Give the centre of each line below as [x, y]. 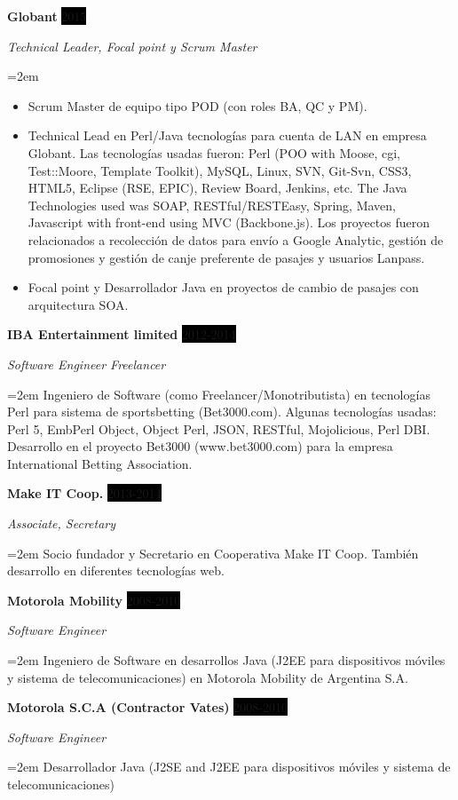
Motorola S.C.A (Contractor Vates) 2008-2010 [147, 707]
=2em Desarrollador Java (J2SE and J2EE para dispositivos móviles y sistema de [229, 767]
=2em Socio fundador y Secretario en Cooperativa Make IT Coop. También [213, 553]
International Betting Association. [100, 463]
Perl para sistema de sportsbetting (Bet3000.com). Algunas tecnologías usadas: [222, 412]
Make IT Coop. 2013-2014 [84, 493]
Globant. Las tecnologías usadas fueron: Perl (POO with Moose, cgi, [214, 152]
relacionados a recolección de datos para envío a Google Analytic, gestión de [236, 239]
